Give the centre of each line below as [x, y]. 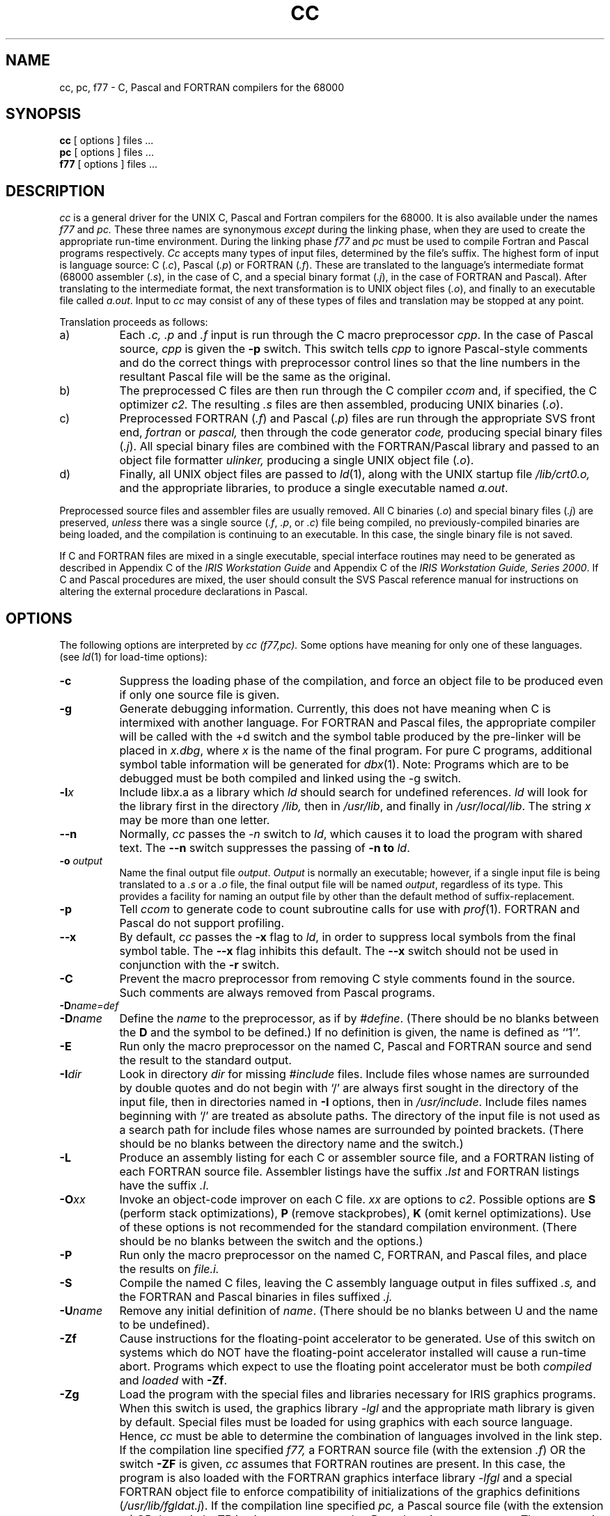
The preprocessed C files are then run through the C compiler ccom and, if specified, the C [358, 391]
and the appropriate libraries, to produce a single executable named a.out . [314, 488]
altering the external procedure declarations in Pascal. [183, 592]
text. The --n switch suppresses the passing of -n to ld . [265, 848]
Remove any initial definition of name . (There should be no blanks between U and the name [359, 1311]
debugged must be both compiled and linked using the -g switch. [290, 779]
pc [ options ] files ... [107, 152]
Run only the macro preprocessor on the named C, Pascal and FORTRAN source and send [355, 1047]
